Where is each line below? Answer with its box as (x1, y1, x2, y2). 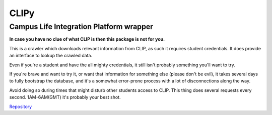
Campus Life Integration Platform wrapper (9, 22, 154, 31)
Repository (9, 103, 32, 109)
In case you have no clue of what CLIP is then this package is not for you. (9, 36, 165, 42)
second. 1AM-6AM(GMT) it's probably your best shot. (9, 94, 121, 100)
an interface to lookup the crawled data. (9, 53, 93, 59)
